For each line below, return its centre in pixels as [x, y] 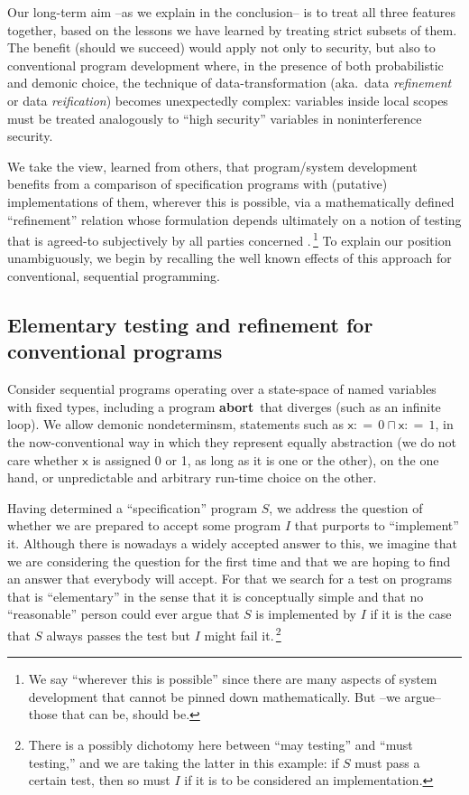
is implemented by [306, 614]
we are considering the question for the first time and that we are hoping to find [229, 561]
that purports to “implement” [377, 525]
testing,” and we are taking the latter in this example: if [184, 762]
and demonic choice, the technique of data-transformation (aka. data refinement [230, 83]
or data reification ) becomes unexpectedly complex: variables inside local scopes [228, 100]
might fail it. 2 [243, 633]
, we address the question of [346, 507]
